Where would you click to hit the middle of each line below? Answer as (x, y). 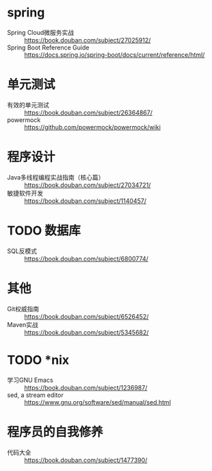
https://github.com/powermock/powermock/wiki (92, 127)
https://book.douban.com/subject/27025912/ (88, 40)
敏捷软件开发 (25, 193)
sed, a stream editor (35, 395)
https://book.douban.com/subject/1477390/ (86, 460)
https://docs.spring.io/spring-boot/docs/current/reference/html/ (115, 55)
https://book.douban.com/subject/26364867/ (88, 112)
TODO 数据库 (44, 230)
